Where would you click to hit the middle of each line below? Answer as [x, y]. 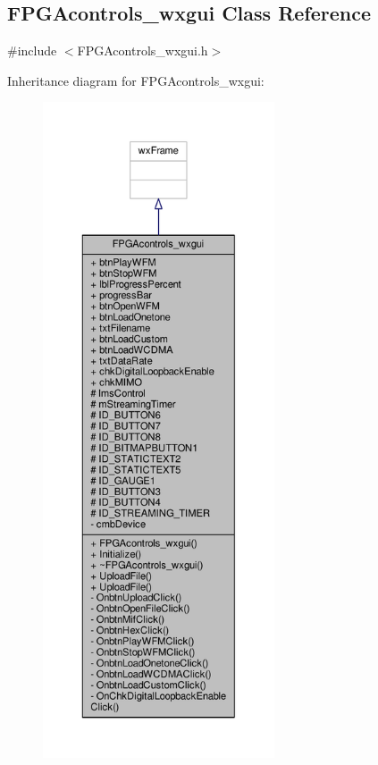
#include [32, 50]
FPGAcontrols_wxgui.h [143, 50]
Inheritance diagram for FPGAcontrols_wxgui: [136, 80]
